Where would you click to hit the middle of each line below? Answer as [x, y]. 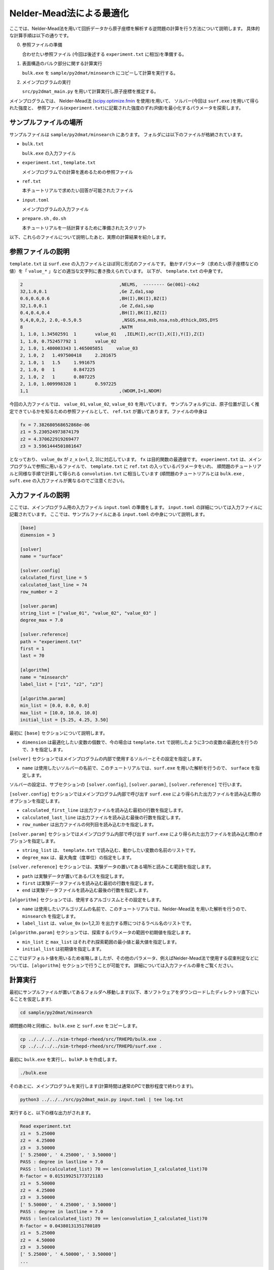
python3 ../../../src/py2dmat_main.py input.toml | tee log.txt [102, 1100]
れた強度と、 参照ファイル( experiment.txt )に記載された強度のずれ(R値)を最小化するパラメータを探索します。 [126, 108]
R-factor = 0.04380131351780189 [60, 1226]
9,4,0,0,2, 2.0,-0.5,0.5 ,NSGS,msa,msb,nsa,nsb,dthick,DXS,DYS [119, 320]
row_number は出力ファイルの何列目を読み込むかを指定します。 [89, 824]
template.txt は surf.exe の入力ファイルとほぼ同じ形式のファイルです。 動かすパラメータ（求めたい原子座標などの [134, 264]
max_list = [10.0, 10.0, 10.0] [59, 713]
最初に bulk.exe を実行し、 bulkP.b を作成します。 [64, 1060]
